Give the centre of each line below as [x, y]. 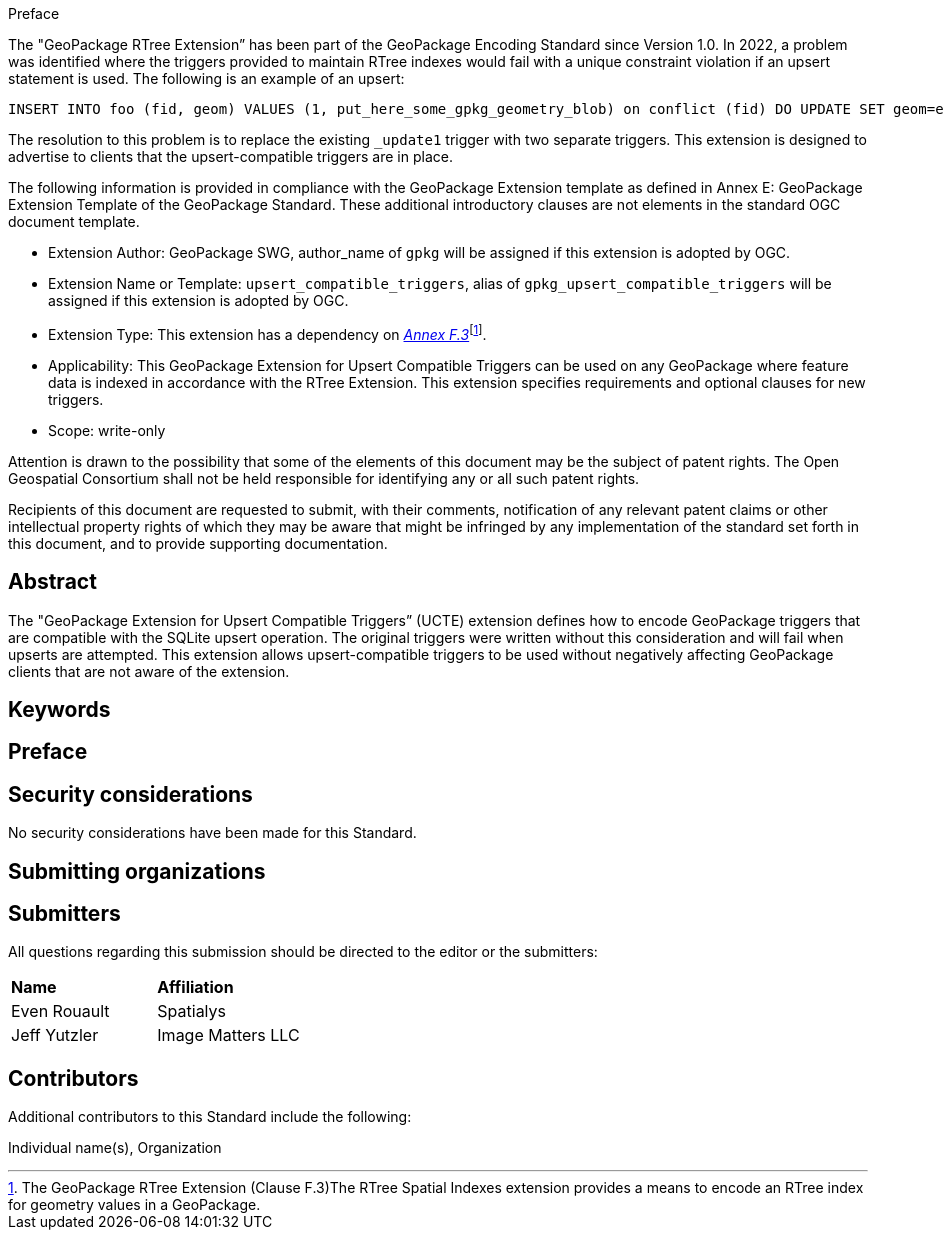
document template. [74, 221]
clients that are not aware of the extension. [149, 671]
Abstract [52, 582]
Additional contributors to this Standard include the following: [210, 1117]
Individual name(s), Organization [115, 1148]
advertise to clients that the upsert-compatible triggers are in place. [230, 156]
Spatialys [191, 1011]
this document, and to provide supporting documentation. [198, 543]
